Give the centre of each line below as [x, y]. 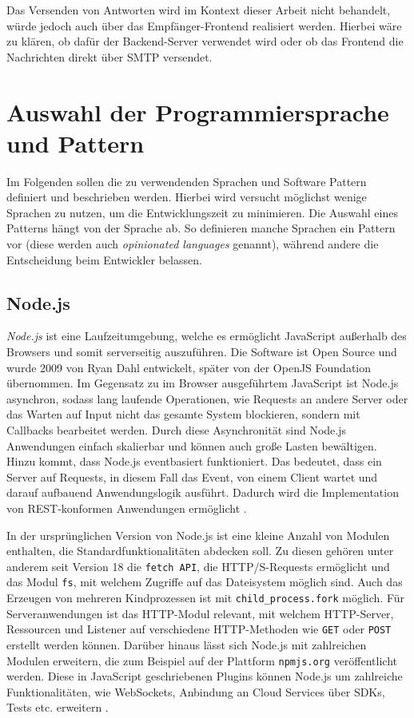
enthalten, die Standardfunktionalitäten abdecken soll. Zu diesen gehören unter [200, 551]
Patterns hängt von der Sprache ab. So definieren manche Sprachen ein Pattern [201, 228]
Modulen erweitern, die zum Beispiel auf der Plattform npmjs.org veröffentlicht [202, 660]
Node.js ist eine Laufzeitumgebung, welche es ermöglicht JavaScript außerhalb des [207, 336]
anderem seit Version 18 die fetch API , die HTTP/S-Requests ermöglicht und [198, 566]
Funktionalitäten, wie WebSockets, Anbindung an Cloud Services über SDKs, [196, 691]
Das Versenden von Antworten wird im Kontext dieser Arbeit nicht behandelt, [199, 10]
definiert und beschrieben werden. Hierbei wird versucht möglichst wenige [187, 197]
